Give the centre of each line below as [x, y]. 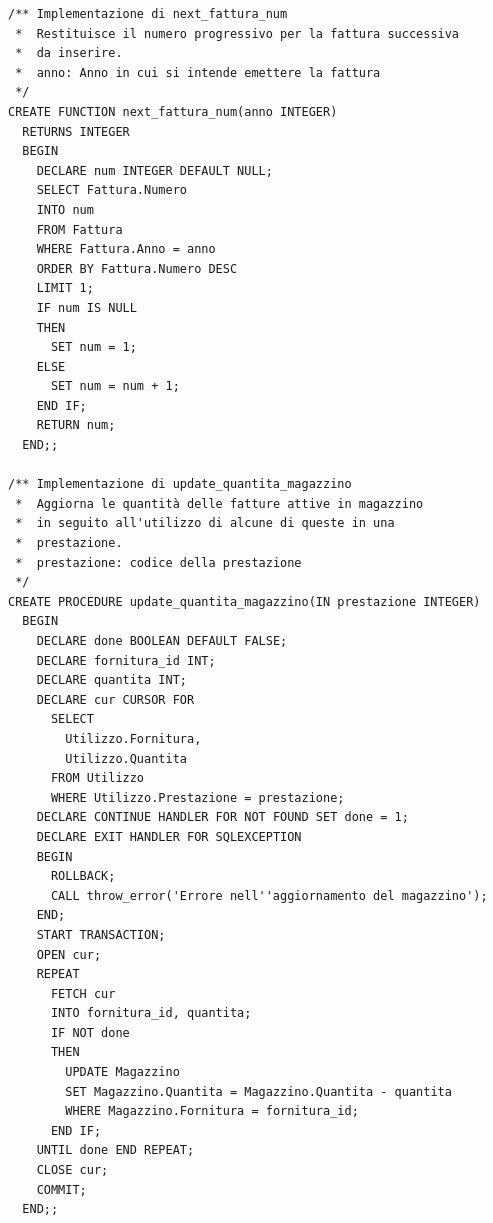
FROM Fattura [79, 229]
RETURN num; [76, 425]
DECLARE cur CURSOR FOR [115, 699]
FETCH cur [83, 993]
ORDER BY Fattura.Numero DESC [137, 268]
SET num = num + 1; [115, 386]
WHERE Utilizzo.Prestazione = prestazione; [197, 797]
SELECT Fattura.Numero [111, 190]
